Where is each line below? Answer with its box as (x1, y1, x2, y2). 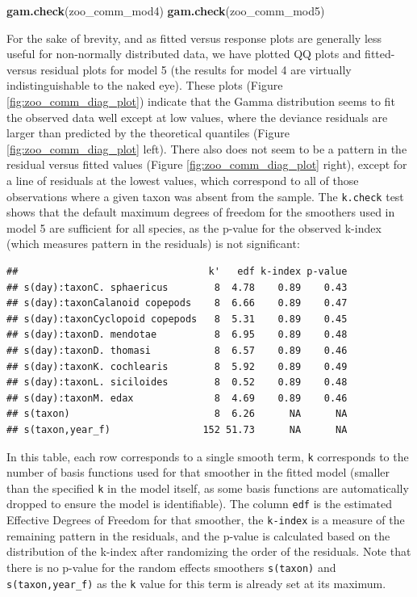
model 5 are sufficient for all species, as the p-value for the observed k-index (6, 219, 382, 236)
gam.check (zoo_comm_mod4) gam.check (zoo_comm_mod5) (6, 2, 325, 19)
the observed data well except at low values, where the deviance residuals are (6, 108, 388, 125)
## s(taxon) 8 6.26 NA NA (6, 408, 348, 420)
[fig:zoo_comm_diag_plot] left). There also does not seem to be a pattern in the (6, 140, 407, 157)
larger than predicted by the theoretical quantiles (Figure (6, 124, 290, 141)
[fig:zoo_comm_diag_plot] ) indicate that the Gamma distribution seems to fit (6, 92, 395, 109)
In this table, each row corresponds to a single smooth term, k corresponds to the (6, 448, 409, 465)
